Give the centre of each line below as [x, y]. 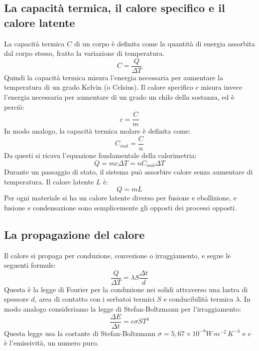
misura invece [222, 87]
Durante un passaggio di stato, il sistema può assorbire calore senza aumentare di [129, 171]
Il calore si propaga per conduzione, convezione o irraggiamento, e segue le [118, 255]
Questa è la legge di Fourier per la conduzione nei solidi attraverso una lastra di [126, 289]
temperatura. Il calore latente [49, 181]
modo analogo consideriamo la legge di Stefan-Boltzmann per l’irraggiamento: [123, 309]
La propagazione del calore [74, 234]
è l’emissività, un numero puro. [52, 343]
